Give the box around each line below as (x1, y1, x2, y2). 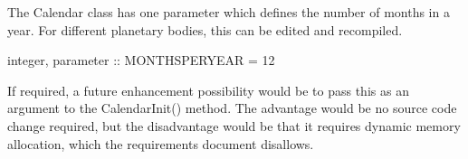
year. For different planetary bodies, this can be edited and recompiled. (7, 20, 403, 39)
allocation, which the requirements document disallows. (7, 134, 314, 153)
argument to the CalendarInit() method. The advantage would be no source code (7, 98, 457, 117)
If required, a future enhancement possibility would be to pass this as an (7, 80, 409, 99)
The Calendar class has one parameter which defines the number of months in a (7, 3, 450, 21)
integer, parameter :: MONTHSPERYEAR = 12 (7, 51, 275, 70)
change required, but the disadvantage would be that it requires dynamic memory (7, 116, 461, 135)
